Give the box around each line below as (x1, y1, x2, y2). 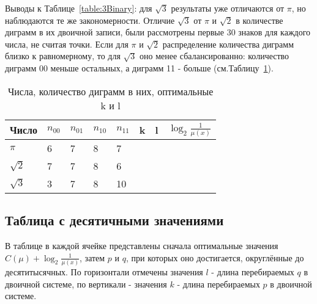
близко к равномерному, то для (5, 49, 121, 62)
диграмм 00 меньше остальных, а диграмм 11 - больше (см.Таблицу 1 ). (5, 61, 274, 74)
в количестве (236, 13, 283, 26)
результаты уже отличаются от (171, 2, 285, 14)
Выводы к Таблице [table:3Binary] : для (5, 2, 152, 14)
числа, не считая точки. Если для (5, 37, 129, 50)
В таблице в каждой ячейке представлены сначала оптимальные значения (5, 239, 278, 252)
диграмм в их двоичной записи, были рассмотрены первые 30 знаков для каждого (5, 26, 311, 38)
